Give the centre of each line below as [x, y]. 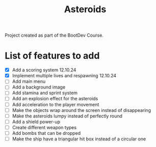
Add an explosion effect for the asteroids [55, 99]
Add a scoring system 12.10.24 [44, 70]
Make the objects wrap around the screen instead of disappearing [82, 110]
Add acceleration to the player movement [56, 104]
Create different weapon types [44, 127]
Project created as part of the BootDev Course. [54, 35]
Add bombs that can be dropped [46, 133]
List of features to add [52, 56]
